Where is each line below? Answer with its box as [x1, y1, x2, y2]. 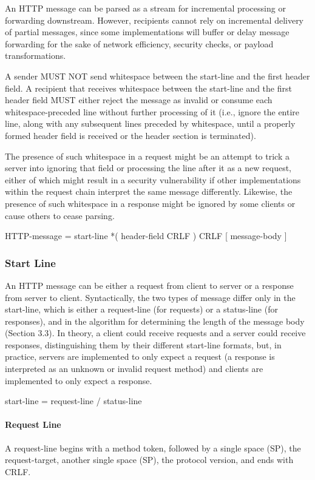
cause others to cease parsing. [5, 209, 115, 221]
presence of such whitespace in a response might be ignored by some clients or [5, 197, 296, 209]
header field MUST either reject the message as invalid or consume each [5, 93, 273, 106]
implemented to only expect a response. [5, 374, 152, 387]
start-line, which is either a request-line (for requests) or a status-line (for [5, 303, 278, 316]
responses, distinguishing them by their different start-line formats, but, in [5, 338, 282, 351]
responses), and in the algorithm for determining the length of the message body [5, 314, 305, 327]
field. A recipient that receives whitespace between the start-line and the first [5, 81, 292, 94]
